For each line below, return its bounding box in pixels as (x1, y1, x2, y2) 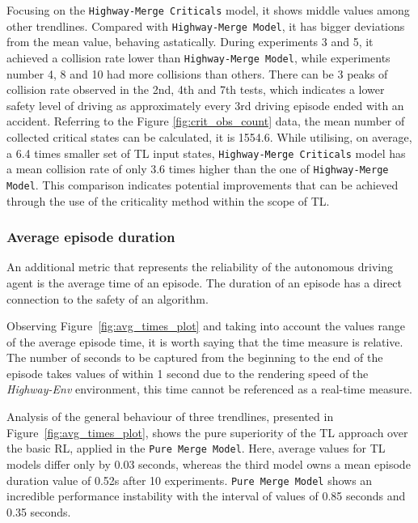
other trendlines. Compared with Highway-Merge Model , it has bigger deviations (6, 17, 405, 34)
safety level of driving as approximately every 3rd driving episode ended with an (6, 96, 404, 113)
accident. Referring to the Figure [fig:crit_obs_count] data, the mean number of (6, 113, 405, 130)
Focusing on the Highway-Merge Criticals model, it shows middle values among (6, 2, 410, 18)
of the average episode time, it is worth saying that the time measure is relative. (6, 333, 403, 350)
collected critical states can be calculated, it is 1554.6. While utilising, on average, (6, 128, 412, 145)
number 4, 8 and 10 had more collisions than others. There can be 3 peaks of (6, 65, 388, 82)
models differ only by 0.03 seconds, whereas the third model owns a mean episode (6, 455, 411, 472)
